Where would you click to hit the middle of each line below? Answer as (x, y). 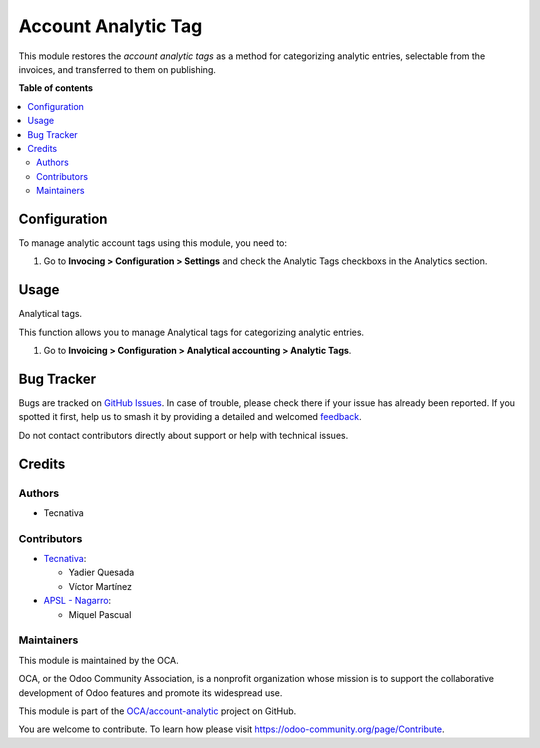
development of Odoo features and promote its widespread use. (150, 692)
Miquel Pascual (100, 614)
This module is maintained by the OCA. (98, 660)
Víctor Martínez (100, 586)
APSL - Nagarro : (77, 601)
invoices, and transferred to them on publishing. (117, 69)
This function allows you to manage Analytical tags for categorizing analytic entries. (191, 332)
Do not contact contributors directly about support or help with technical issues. (183, 435)
